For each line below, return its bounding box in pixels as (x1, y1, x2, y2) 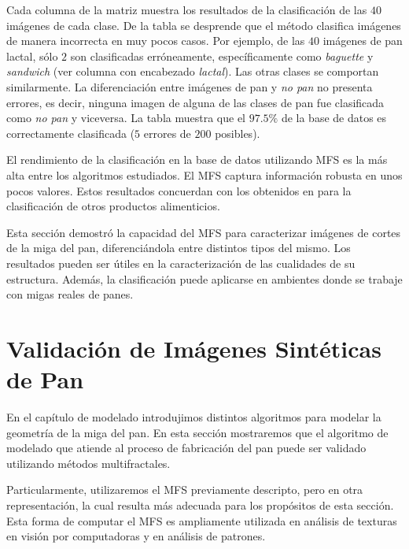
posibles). (215, 124, 260, 141)
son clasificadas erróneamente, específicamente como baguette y (70, 47, 374, 64)
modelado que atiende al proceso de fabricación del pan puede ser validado (6, 440, 367, 456)
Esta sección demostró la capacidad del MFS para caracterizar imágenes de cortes (6, 224, 401, 240)
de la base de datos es (281, 109, 387, 126)
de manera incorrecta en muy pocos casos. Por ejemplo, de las (6, 32, 305, 49)
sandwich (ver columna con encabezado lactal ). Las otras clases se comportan (6, 63, 379, 80)
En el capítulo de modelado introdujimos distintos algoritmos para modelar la (6, 409, 381, 425)
